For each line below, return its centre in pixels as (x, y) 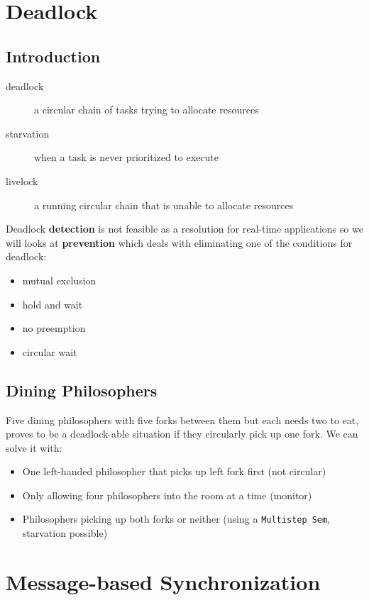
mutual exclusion (59, 280)
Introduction (53, 56)
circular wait (50, 351)
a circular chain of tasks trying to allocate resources (147, 110)
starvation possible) (65, 533)
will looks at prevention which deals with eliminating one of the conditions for (179, 242)
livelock (22, 180)
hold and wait (53, 304)
